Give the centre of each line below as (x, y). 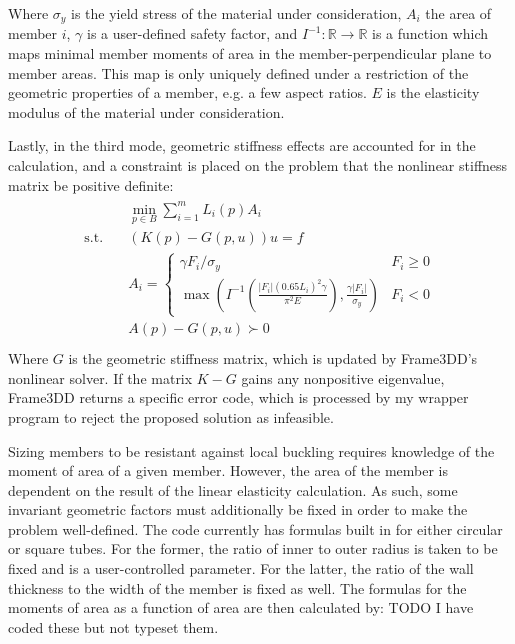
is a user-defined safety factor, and (192, 33)
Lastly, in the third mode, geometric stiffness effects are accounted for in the (242, 145)
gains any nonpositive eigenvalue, (343, 377)
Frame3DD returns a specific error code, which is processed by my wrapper (238, 397)
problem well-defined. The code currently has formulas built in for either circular (255, 528)
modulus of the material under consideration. (146, 111)
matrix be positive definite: (91, 184)
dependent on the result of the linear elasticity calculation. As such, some (233, 489)
